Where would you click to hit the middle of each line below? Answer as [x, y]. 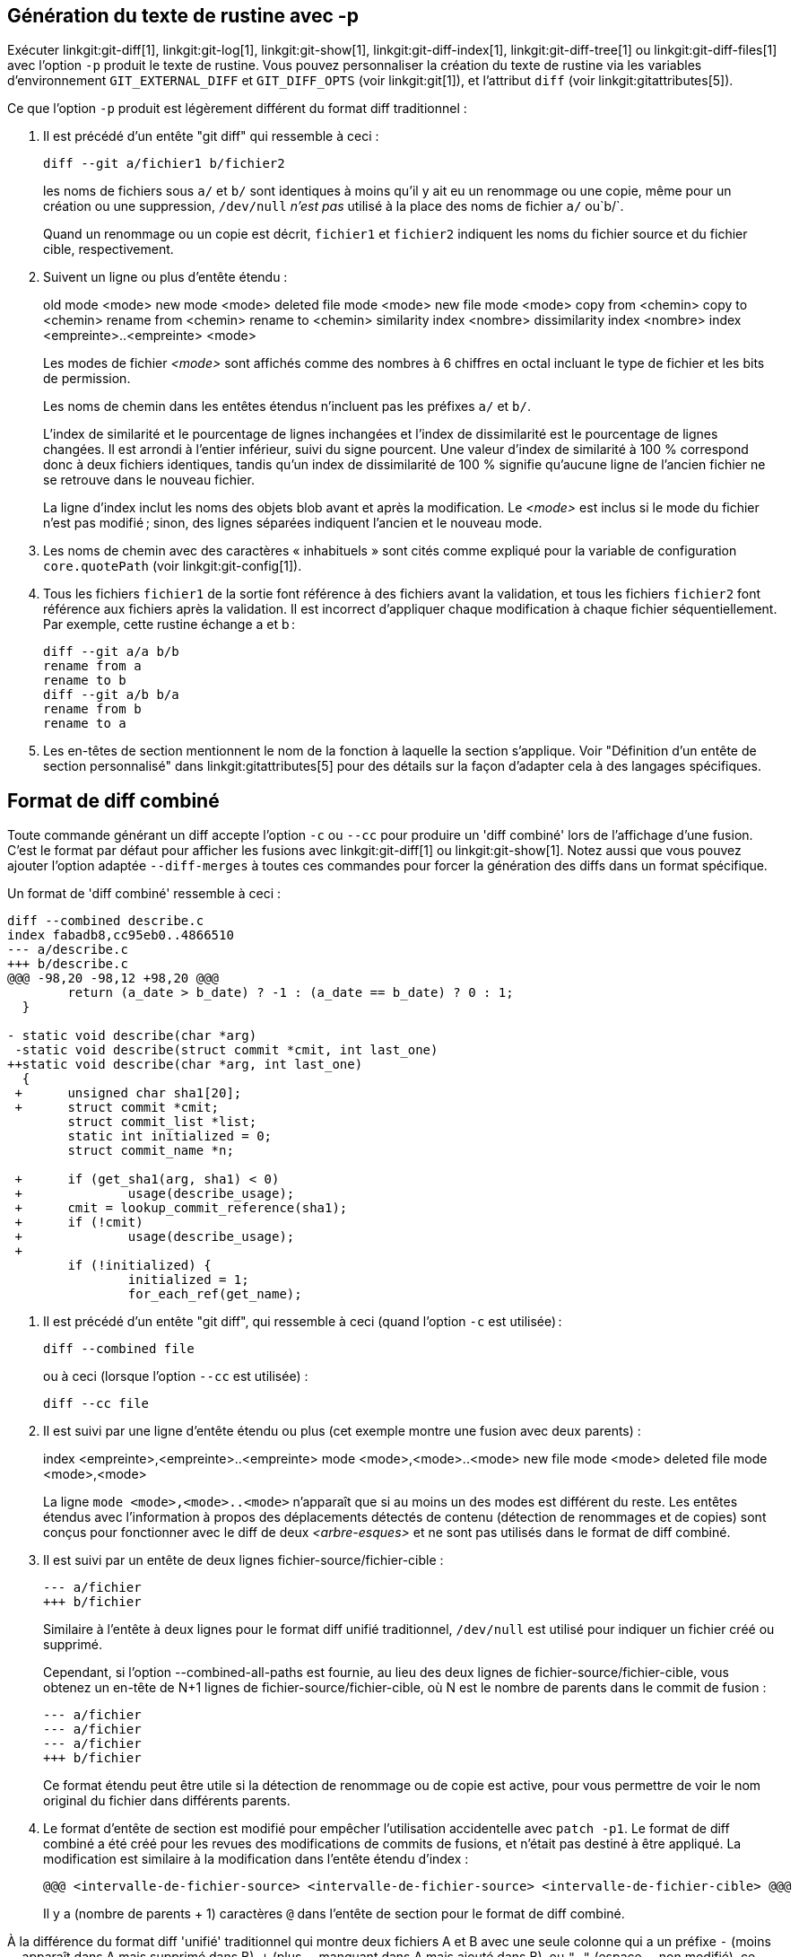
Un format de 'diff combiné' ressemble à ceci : [144, 894]
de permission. [87, 379]
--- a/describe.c [68, 950]
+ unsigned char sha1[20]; [128, 1093]
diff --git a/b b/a [111, 695]
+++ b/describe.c [68, 964]
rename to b [85, 681]
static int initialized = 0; [170, 1136]
